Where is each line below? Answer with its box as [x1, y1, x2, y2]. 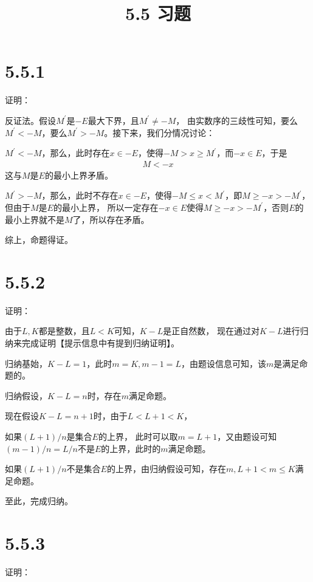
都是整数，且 [38, 324, 90, 337]
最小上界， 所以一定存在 [61, 200, 159, 213]
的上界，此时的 [101, 442, 161, 454]
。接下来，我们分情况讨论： [104, 126, 215, 139]
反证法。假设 [5, 114, 56, 126]
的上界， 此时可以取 [98, 430, 178, 442]
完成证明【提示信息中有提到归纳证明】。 [21, 337, 179, 349]
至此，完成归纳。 [5, 495, 73, 507]
